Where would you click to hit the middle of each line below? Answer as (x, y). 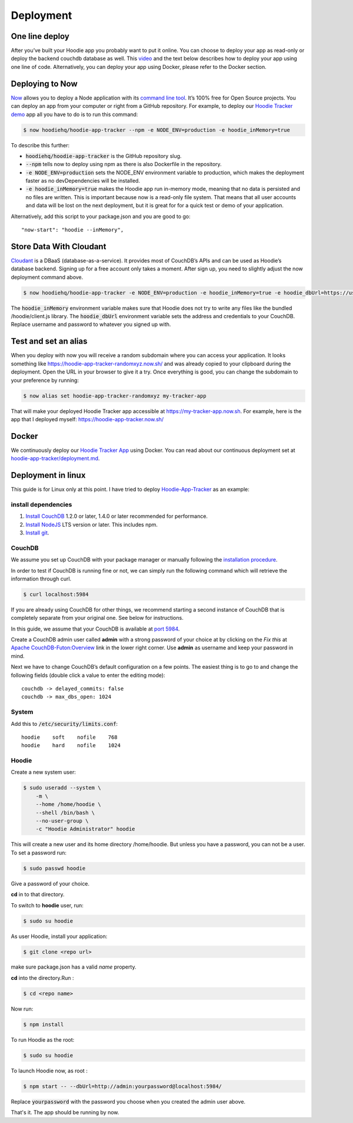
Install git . (37, 533)
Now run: (22, 1009)
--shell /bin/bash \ (65, 812)
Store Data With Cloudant (59, 247)
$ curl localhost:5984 (56, 594)
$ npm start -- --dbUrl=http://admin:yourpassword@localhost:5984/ (123, 1086)
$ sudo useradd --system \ (62, 788)
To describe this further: (40, 145)
